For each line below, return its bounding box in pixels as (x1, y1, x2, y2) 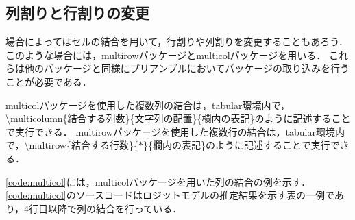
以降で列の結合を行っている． (48, 201, 182, 215)
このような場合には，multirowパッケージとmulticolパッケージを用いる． (5, 47, 326, 62)
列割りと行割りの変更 (5, 2, 149, 23)
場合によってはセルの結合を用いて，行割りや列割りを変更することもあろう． (5, 34, 349, 49)
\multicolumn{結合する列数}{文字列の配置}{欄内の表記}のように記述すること (5, 111, 351, 125)
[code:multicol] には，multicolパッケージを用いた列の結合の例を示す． (5, 174, 311, 188)
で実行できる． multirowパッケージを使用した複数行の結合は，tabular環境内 (5, 124, 345, 138)
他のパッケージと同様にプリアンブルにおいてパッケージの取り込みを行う (24, 61, 350, 75)
